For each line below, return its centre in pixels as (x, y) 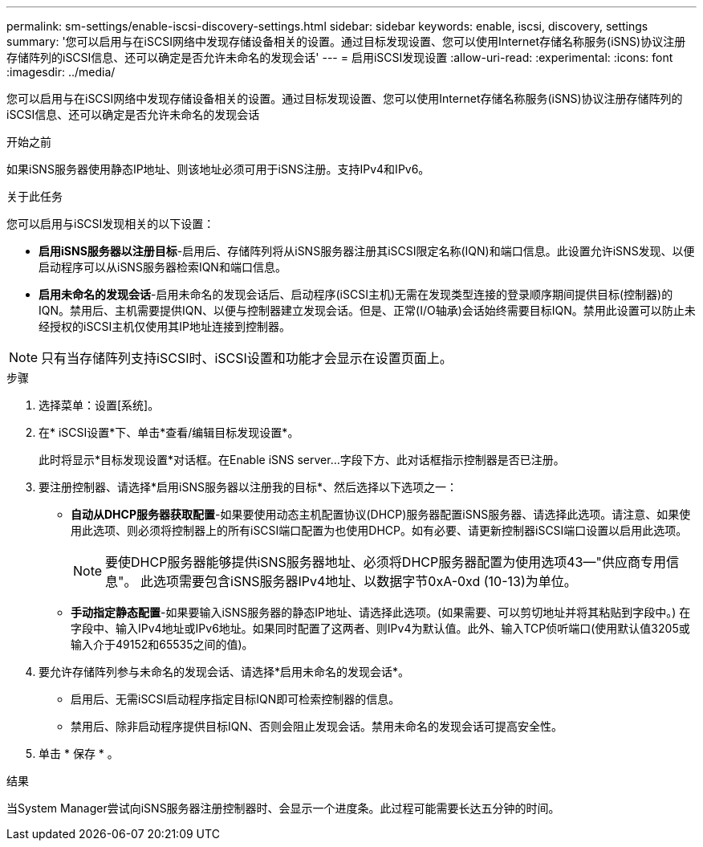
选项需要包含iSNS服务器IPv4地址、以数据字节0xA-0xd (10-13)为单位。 (365, 581)
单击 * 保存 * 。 (79, 753)
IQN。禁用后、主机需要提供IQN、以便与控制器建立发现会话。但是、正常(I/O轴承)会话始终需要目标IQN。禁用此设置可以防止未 (367, 310)
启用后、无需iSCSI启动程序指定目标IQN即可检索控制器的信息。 (236, 699)
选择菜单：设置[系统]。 (99, 405)
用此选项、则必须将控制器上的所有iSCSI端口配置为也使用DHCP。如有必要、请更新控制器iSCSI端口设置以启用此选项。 (379, 530)
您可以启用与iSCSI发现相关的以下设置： (111, 224)
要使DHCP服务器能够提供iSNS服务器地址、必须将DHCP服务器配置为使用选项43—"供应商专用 (386, 562)
